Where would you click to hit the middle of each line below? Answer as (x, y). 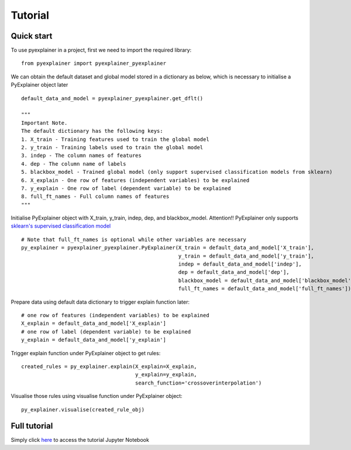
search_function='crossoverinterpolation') (198, 383)
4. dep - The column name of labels (74, 164)
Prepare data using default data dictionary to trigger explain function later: (100, 302)
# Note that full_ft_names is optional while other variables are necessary (134, 239)
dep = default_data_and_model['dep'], (234, 272)
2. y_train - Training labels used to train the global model (112, 147)
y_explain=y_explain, (166, 375)
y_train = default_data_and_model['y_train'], (246, 256)
